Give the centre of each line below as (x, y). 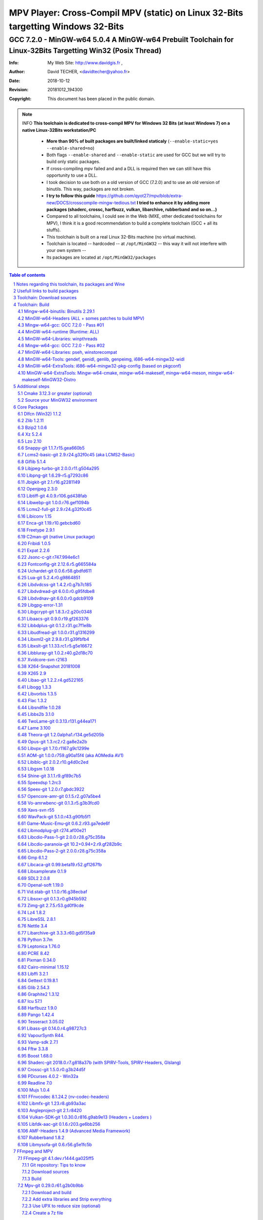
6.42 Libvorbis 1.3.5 (37, 694)
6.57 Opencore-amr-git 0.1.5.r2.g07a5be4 (59, 796)
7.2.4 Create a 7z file (43, 1213)
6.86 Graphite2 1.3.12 (38, 994)
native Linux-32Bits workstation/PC (59, 130)
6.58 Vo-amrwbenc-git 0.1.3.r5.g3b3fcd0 (59, 803)
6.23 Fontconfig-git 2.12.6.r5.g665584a (57, 564)
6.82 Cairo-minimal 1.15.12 (43, 967)
